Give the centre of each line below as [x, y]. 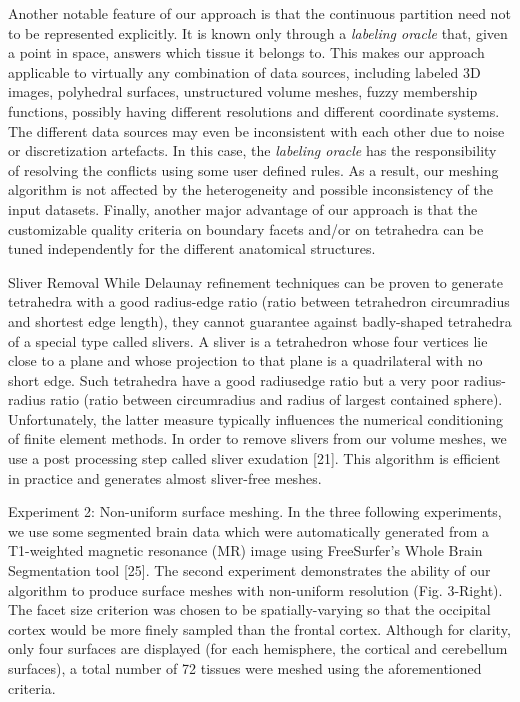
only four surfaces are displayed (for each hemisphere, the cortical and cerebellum [258, 648]
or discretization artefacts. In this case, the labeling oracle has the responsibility [252, 150]
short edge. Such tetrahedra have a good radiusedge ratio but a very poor [234, 379]
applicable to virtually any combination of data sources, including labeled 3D [244, 71]
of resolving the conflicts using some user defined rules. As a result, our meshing [253, 169]
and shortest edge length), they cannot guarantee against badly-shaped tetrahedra [260, 320]
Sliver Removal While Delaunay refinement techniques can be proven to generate [255, 281]
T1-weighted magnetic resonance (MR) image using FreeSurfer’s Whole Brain [245, 550]
